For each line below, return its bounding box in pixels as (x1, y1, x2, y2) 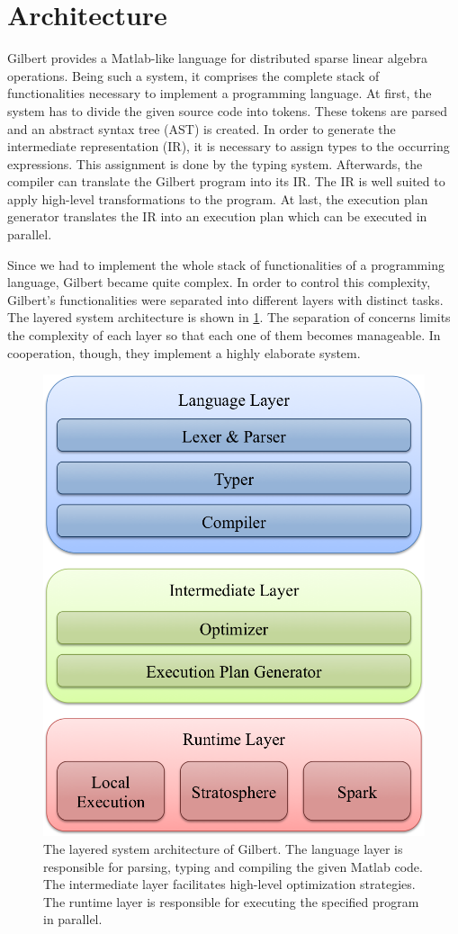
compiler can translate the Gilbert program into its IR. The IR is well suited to (7, 172, 445, 191)
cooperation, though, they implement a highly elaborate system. (7, 343, 361, 362)
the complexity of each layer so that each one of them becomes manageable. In (7, 326, 441, 345)
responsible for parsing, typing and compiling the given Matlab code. (43, 857, 423, 876)
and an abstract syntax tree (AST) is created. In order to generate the (7, 119, 396, 138)
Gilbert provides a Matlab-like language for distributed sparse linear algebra (7, 49, 428, 67)
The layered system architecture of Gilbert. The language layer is (43, 839, 403, 858)
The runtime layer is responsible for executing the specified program (43, 892, 419, 911)
